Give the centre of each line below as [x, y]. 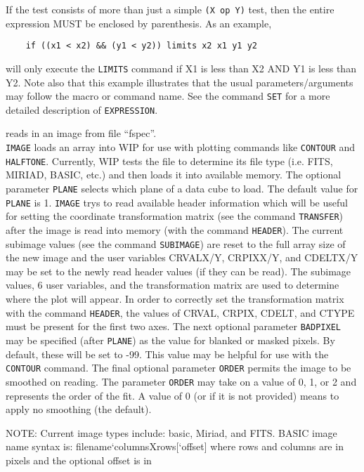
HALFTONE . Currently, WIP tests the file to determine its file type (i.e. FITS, [169, 160]
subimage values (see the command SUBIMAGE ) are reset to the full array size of [176, 243]
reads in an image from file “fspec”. [81, 133]
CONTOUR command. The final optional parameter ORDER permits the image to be [178, 368]
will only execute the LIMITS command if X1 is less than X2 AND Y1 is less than [181, 68]
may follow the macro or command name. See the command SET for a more [168, 96]
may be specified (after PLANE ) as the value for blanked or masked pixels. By [170, 340]
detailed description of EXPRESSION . [82, 109]
